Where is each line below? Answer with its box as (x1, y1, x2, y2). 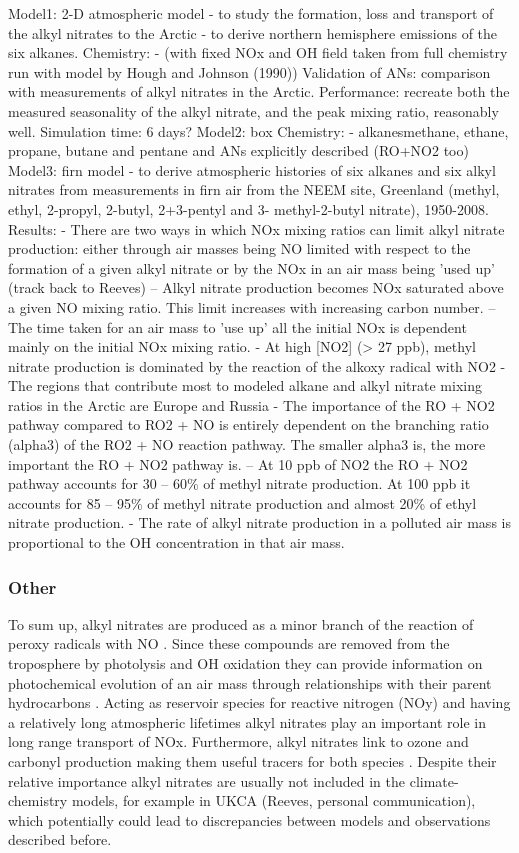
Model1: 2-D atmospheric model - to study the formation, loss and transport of (8, 3, 494, 23)
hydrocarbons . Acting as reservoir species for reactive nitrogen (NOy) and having (8, 692, 511, 713)
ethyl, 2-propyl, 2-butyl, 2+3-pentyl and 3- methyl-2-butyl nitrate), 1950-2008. (8, 198, 489, 219)
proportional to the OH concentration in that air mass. (8, 532, 345, 553)
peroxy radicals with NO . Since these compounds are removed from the (8, 633, 450, 654)
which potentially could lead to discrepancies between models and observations (8, 809, 491, 830)
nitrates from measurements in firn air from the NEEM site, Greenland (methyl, (8, 179, 500, 200)
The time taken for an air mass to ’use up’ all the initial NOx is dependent (8, 316, 467, 337)
